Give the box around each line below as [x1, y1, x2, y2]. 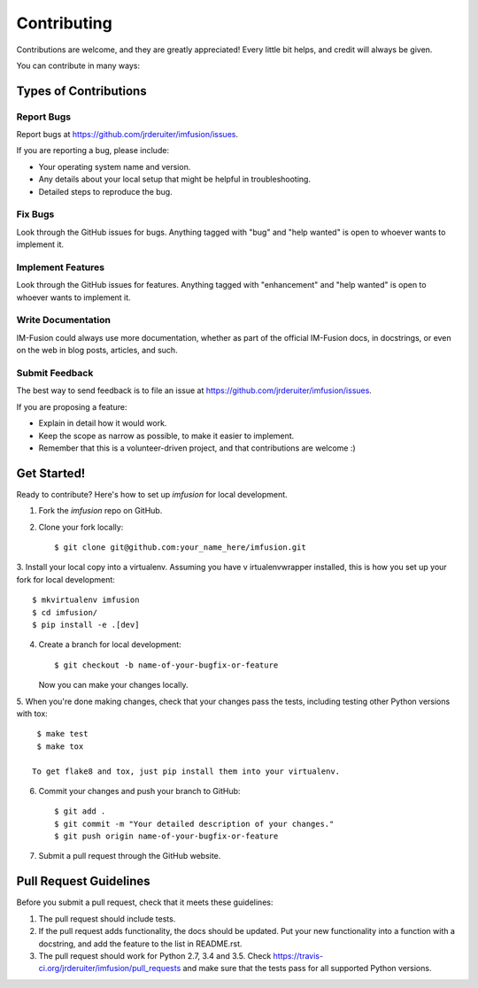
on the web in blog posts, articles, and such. [16, 345, 178, 356]
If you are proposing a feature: [16, 401, 127, 412]
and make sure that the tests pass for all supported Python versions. [182, 963, 432, 974]
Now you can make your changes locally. [38, 680, 189, 691]
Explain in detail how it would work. [38, 418, 167, 428]
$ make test [36, 729, 89, 739]
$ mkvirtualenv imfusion [32, 595, 140, 606]
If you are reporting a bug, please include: [16, 145, 170, 156]
